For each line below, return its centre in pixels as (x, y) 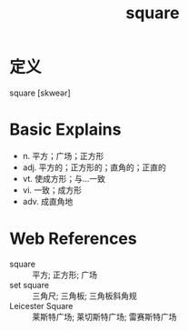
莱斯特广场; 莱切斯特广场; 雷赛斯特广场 (104, 316)
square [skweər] (40, 93)
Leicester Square (41, 306)
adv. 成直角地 (48, 201)
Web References (74, 239)
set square (30, 285)
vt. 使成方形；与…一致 (64, 178)
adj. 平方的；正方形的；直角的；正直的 (94, 167)
